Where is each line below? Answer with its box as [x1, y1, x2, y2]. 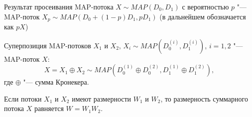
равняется [34, 103, 64, 114]
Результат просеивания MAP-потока [4, 1, 114, 11]
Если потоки [4, 93, 42, 104]
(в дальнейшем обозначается [159, 11, 246, 21]
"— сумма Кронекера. [23, 77, 89, 87]
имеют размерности [72, 93, 131, 104]
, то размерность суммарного [160, 93, 248, 104]
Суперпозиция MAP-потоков [4, 40, 91, 50]
